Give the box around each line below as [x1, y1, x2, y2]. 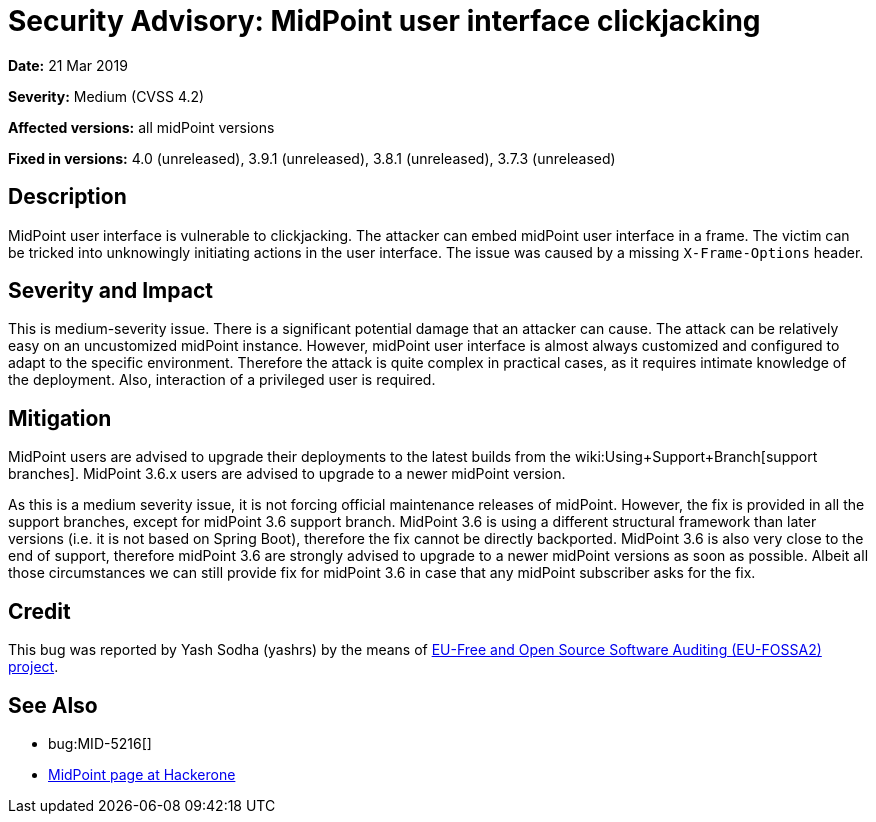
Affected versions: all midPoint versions [8, 118, 275, 136]
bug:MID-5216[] [48, 734, 152, 752]
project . [8, 658, 59, 676]
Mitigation [8, 405, 112, 431]
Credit [8, 598, 71, 624]
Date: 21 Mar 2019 [8, 56, 128, 74]
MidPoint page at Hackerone [48, 765, 236, 783]
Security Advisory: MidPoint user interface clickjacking [8, 4, 761, 38]
